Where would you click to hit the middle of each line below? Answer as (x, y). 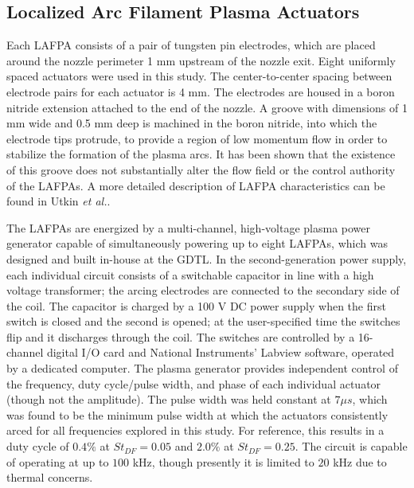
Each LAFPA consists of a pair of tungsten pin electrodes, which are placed (191, 45)
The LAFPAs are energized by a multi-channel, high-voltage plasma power (189, 227)
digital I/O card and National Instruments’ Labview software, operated (221, 352)
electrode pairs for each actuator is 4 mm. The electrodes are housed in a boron (201, 91)
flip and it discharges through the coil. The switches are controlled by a (181, 336)
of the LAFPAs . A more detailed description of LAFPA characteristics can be (196, 185)
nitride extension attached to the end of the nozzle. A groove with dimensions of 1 (207, 107)
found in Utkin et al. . (59, 201)
